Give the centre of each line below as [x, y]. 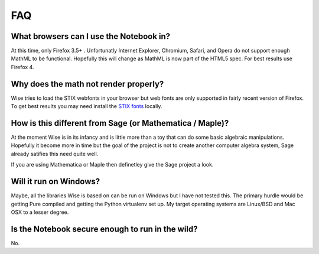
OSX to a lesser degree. [40, 212]
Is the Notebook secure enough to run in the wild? [104, 229]
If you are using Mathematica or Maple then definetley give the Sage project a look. [112, 165]
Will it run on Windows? [56, 182]
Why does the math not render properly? [87, 84]
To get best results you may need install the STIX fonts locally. [87, 106]
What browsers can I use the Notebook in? [91, 36]
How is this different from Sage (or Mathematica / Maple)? [120, 123]
